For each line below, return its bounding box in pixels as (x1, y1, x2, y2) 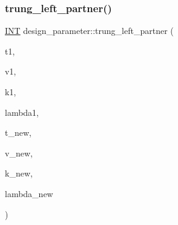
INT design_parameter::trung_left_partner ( (5, 24, 174, 37)
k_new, (5, 167, 33, 180)
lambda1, (5, 106, 39, 118)
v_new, (5, 146, 33, 159)
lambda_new (5, 187, 53, 200)
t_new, (5, 126, 31, 139)
